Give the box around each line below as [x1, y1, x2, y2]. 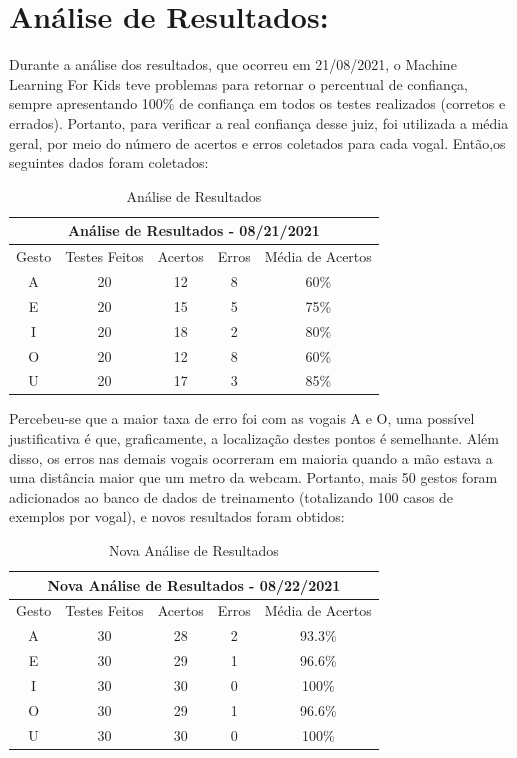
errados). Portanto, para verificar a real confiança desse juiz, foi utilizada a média [9, 112, 509, 133]
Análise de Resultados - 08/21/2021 [67, 220, 320, 241]
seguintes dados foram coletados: [9, 152, 209, 173]
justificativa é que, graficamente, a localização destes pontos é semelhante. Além [9, 428, 499, 449]
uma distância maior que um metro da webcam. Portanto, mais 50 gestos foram [9, 467, 498, 488]
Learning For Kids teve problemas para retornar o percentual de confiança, [9, 73, 468, 94]
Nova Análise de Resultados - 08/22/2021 [47, 574, 341, 595]
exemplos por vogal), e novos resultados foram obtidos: [9, 506, 345, 527]
